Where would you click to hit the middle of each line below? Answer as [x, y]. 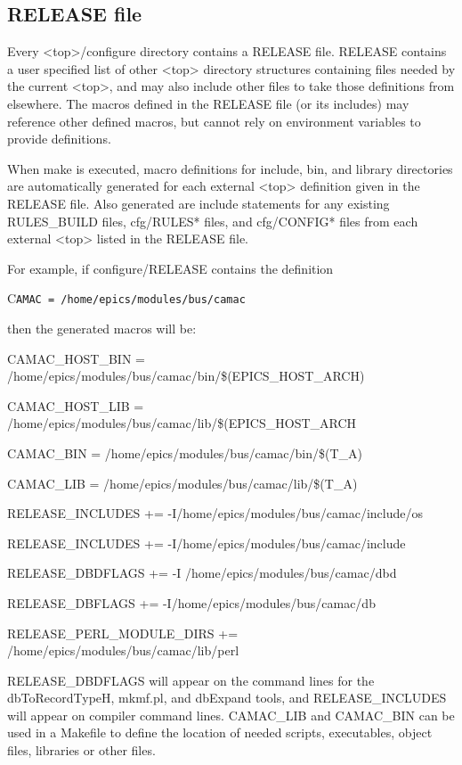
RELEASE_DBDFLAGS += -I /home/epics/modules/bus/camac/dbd [202, 573]
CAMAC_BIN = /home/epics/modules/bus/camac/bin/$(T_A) [185, 452]
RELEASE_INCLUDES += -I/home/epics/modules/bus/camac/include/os [215, 513]
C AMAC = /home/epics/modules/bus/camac [126, 298]
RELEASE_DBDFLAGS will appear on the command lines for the [191, 680]
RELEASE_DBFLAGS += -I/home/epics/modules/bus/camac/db [191, 602]
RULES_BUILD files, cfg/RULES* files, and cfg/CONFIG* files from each [213, 221]
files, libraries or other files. [81, 750]
